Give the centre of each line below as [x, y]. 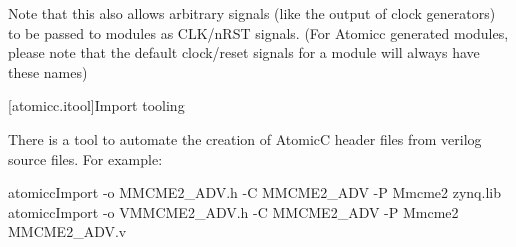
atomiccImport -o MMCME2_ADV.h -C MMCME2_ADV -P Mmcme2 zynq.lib [254, 192]
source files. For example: [85, 158]
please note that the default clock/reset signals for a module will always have [244, 52]
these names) [48, 71]
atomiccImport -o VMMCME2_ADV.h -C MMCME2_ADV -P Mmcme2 [233, 211]
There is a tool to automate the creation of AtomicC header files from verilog [245, 138]
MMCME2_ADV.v [67, 231]
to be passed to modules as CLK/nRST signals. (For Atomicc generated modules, [258, 32]
